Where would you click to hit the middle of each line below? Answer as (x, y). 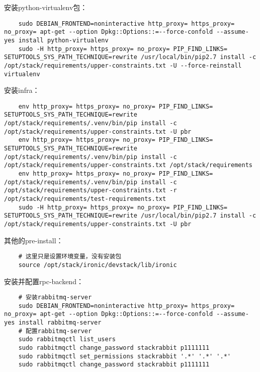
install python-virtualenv (63, 40)
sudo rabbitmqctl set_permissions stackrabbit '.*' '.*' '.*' (125, 356)
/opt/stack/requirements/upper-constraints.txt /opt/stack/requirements (128, 165)
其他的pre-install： (34, 240)
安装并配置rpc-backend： (44, 281)
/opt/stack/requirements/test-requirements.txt (85, 199)
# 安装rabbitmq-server (55, 298)
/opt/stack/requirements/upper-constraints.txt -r (91, 191)
